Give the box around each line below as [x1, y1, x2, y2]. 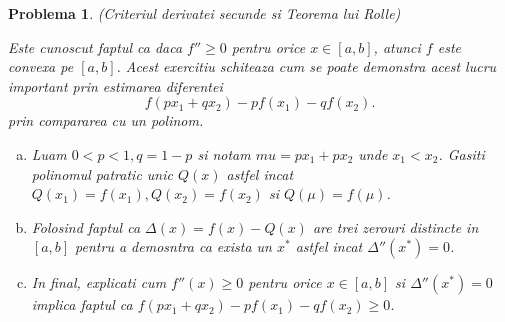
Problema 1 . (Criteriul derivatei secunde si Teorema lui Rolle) [8, 3, 401, 23]
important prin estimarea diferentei [8, 75, 223, 96]
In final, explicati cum [31, 272, 167, 293]
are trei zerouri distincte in [312, 216, 479, 237]
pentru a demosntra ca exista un [75, 236, 272, 257]
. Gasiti [438, 143, 485, 164]
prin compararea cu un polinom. [8, 110, 204, 131]
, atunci [373, 36, 421, 57]
